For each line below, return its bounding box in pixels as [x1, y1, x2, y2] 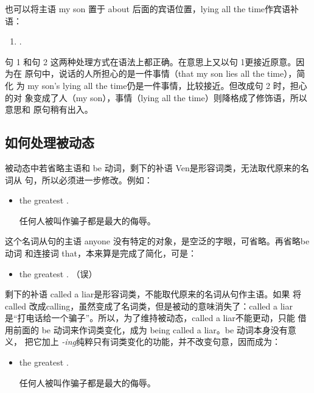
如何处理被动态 [5, 133, 94, 152]
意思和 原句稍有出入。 [5, 103, 93, 116]
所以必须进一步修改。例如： [41, 173, 153, 186]
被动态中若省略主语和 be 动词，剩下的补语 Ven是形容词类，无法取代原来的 [5, 161, 301, 174]
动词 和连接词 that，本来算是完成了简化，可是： [5, 246, 197, 259]
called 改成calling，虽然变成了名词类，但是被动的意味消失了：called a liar [5, 299, 293, 312]
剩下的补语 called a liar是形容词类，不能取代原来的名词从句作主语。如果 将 [5, 288, 301, 300]
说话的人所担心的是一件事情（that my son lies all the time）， [58, 67, 297, 80]
